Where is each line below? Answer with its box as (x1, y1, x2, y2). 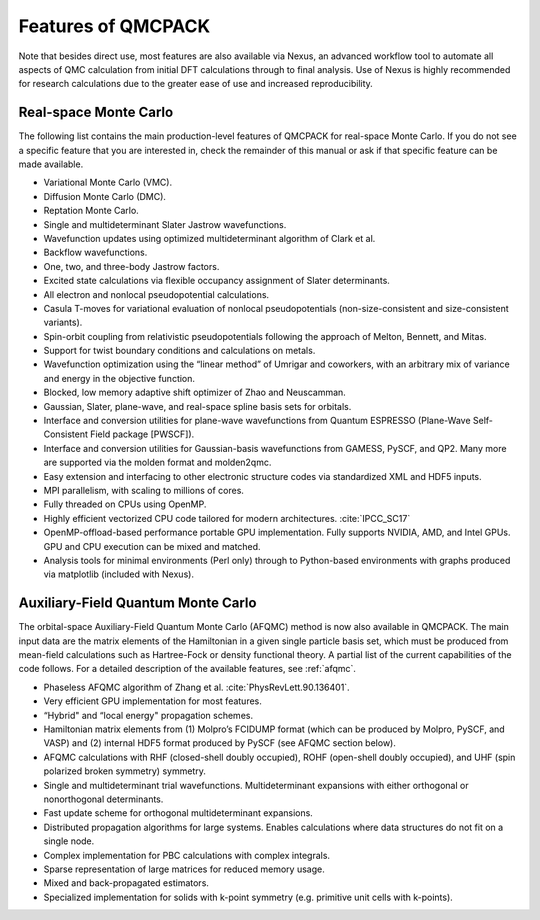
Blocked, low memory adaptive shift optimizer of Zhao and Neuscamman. (43, 386, 347, 399)
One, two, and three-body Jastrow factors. (43, 260, 220, 272)
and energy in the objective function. (43, 372, 195, 384)
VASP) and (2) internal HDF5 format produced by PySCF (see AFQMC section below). (43, 737, 397, 749)
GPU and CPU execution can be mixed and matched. (43, 540, 261, 552)
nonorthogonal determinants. (43, 793, 164, 805)
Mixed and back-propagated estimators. (43, 877, 210, 889)
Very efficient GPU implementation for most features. (43, 695, 262, 707)
